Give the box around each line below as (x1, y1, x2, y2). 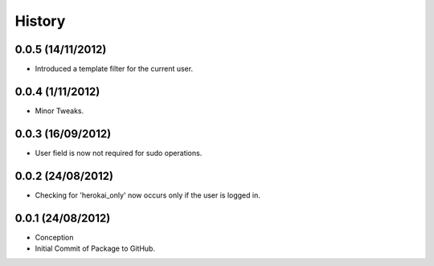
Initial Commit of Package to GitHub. (35, 243, 156, 253)
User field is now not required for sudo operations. (35, 148, 203, 158)
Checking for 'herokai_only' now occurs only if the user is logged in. (35, 190, 260, 200)
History (14, 12, 66, 30)
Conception (35, 232, 74, 242)
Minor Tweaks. (35, 105, 84, 116)
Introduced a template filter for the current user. (35, 64, 193, 74)
